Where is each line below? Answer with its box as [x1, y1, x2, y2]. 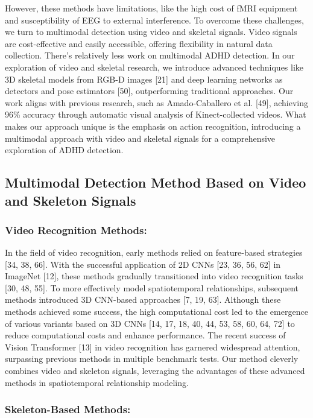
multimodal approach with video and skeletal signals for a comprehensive [5, 131, 276, 144]
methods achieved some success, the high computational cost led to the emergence [5, 305, 308, 318]
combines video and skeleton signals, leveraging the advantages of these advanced [5, 364, 305, 377]
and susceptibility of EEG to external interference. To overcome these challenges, [5, 13, 304, 26]
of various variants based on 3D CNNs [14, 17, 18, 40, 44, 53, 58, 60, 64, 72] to [5, 317, 295, 329]
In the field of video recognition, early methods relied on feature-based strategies [5, 246, 303, 259]
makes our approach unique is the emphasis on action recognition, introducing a [5, 119, 301, 132]
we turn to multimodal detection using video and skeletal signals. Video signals [5, 25, 297, 38]
